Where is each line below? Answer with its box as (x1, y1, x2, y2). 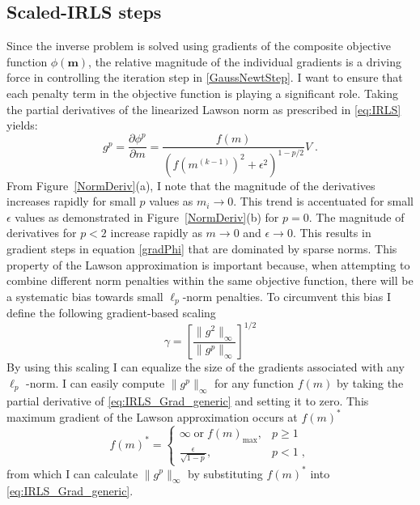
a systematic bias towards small (6, 287, 163, 304)
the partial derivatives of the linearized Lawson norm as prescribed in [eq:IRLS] (6, 100, 401, 117)
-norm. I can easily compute (25, 374, 165, 391)
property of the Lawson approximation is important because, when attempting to (6, 256, 410, 273)
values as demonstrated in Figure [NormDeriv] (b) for (15, 208, 279, 225)
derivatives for (6, 224, 77, 241)
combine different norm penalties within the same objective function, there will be (6, 272, 414, 289)
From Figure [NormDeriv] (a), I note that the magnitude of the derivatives (6, 176, 375, 193)
